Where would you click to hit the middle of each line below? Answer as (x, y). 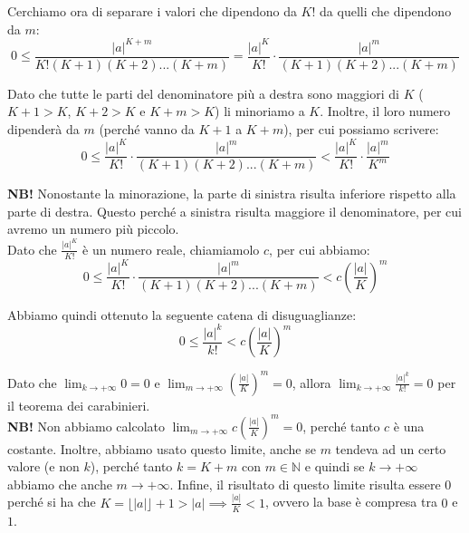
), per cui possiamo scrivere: (361, 128)
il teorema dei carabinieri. (79, 405)
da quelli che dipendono (386, 11)
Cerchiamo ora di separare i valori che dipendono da (152, 11)
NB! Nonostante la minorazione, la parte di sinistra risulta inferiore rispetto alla (232, 194)
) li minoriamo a (260, 111)
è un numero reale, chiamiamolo (171, 249)
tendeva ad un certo (391, 448)
